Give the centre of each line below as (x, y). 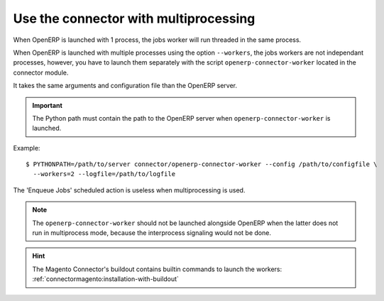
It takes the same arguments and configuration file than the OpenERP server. (125, 86)
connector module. (41, 72)
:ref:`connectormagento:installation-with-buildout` (105, 279)
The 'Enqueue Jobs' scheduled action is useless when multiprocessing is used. (129, 190)
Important (48, 105)
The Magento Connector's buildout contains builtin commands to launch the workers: (157, 269)
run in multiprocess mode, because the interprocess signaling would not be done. (152, 233)
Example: (27, 148)
